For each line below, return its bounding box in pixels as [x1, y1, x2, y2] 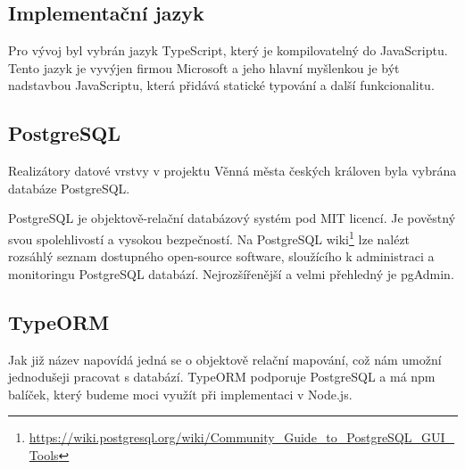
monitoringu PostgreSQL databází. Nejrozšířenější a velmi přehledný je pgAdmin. [8, 264, 454, 283]
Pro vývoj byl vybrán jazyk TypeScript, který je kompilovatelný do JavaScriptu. [8, 41, 448, 60]
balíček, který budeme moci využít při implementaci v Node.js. [8, 384, 353, 403]
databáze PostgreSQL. [8, 178, 130, 197]
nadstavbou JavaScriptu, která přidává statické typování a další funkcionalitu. [8, 76, 435, 95]
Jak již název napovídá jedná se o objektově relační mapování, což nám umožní [8, 350, 442, 368]
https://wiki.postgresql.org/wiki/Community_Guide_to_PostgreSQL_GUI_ [29, 428, 455, 447]
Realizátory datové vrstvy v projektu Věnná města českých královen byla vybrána [8, 161, 457, 180]
